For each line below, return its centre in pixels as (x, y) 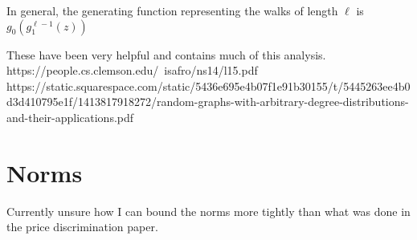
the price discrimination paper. (82, 227)
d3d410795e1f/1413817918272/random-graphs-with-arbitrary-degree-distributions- (208, 102)
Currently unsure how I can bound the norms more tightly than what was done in (208, 211)
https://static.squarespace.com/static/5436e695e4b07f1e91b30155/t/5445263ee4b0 (208, 85)
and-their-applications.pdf (70, 117)
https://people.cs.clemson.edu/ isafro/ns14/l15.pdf (132, 70)
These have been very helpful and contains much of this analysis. (166, 54)
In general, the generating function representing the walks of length (172, 10)
